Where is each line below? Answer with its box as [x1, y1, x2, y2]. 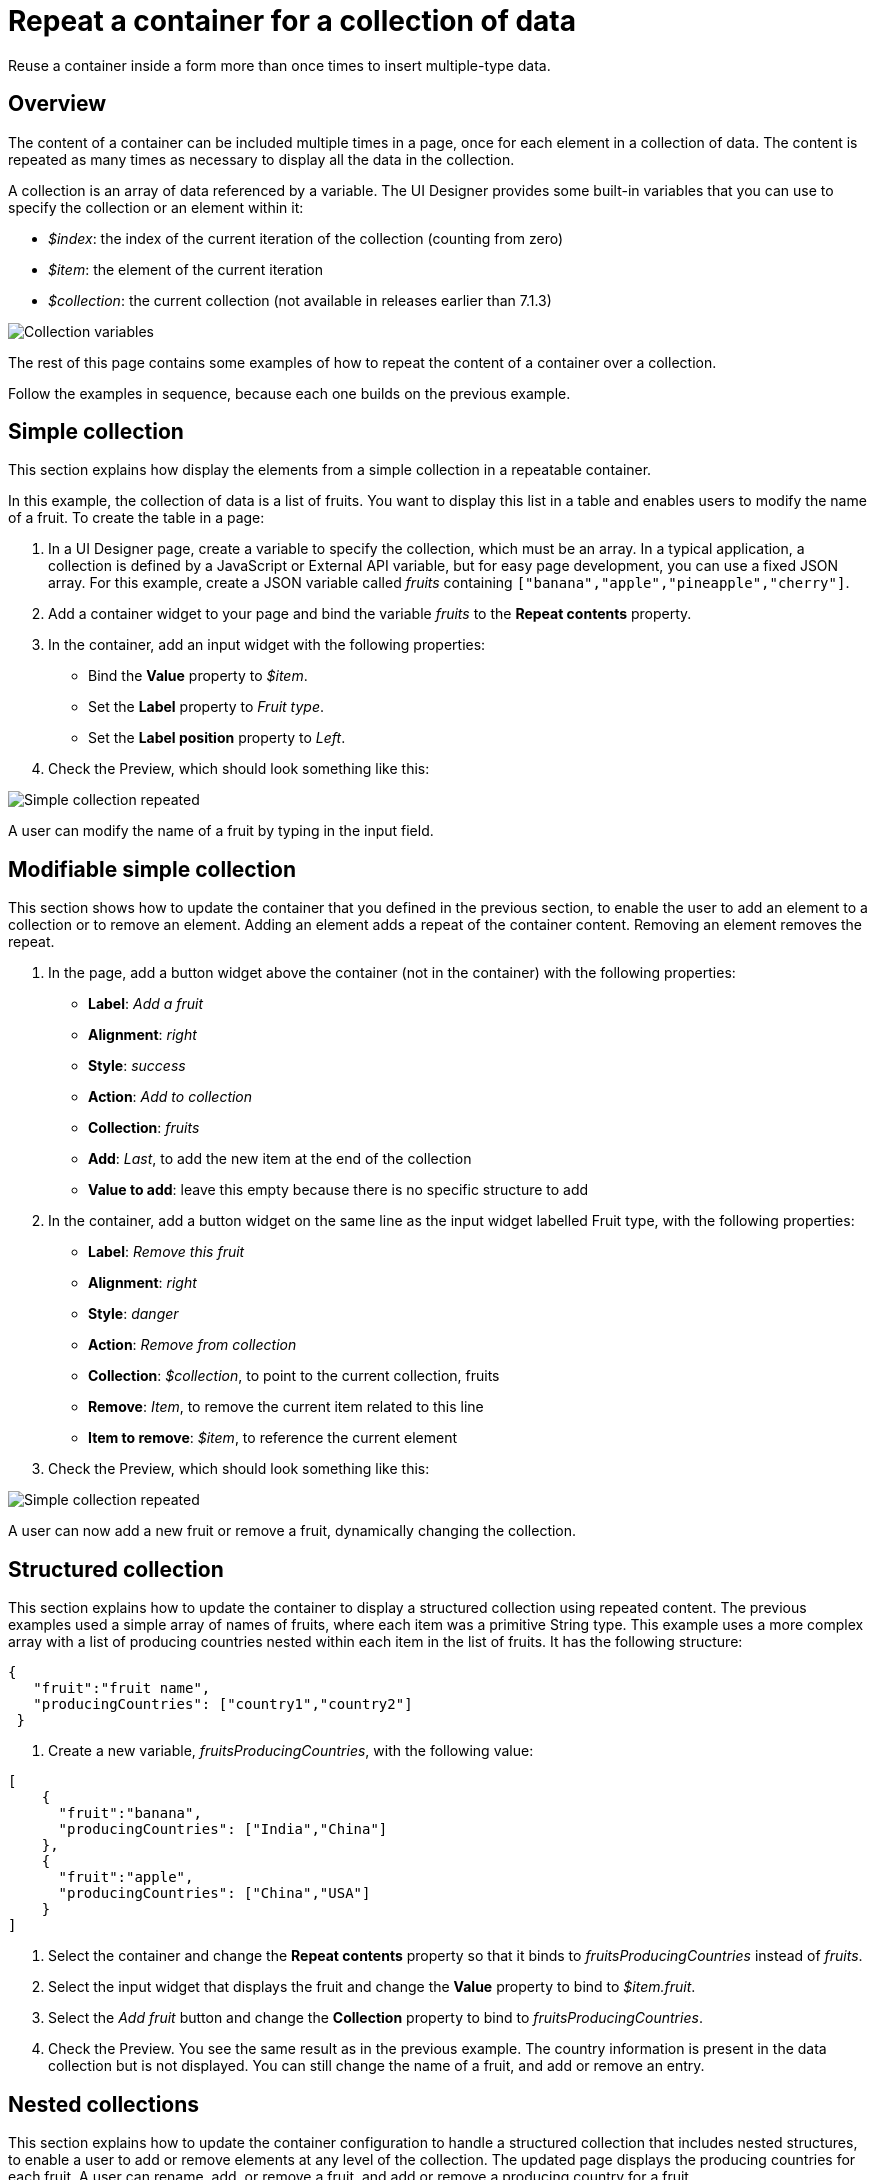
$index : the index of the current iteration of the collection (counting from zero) [48, 229, 564, 247]
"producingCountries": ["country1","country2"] [33, 1696, 413, 1713]
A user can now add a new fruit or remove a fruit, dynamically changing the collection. [8, 1522, 577, 1540]
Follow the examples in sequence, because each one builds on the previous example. [8, 384, 571, 402]
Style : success [88, 1057, 186, 1075]
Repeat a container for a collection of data [8, 4, 576, 38]
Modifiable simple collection [8, 856, 297, 882]
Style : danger [88, 1305, 179, 1323]
